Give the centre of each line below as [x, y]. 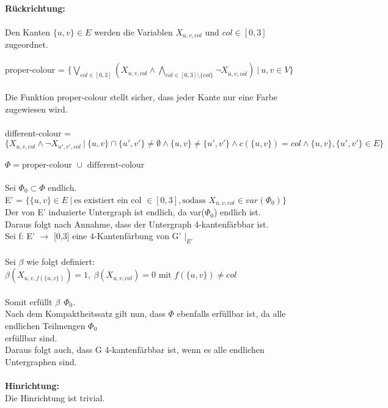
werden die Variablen [133, 32]
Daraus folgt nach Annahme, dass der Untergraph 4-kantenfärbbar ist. [137, 224]
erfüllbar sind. [31, 337]
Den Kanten [28, 32]
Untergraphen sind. [41, 361]
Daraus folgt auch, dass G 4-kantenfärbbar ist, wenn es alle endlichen [135, 350]
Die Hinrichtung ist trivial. [55, 397]
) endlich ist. [237, 212]
